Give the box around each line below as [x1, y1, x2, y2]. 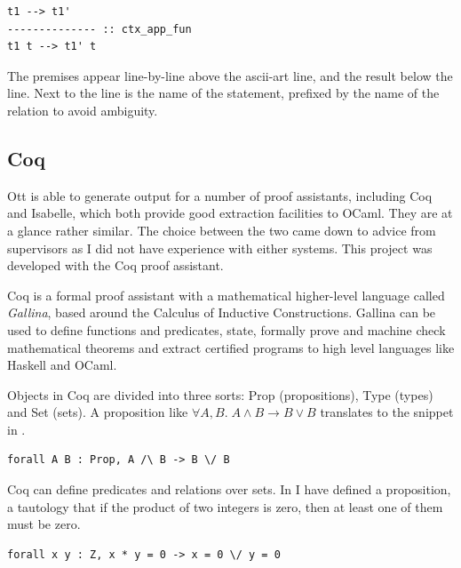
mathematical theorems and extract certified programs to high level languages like [7, 338, 455, 356]
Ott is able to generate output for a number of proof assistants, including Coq [7, 186, 433, 204]
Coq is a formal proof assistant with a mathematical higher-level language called [7, 285, 445, 304]
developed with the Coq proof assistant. [7, 256, 224, 275]
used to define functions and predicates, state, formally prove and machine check [7, 320, 446, 339]
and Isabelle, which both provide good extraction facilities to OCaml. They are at [7, 204, 453, 222]
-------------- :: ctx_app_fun [7, 22, 192, 36]
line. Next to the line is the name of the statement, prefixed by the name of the [7, 84, 440, 102]
